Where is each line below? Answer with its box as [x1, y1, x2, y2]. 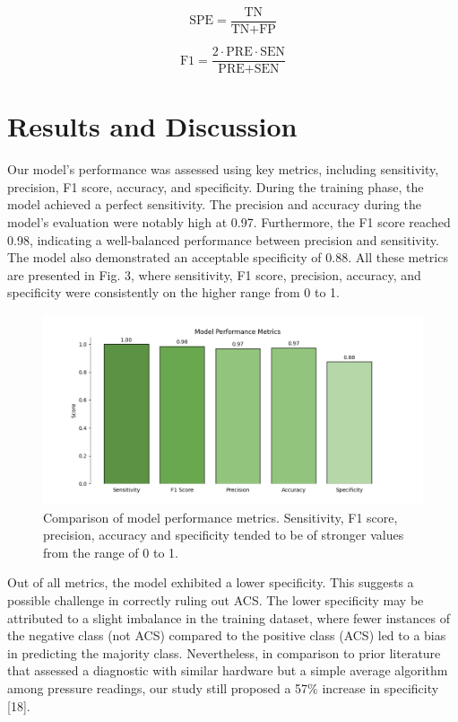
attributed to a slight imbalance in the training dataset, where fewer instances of [7, 608, 450, 627]
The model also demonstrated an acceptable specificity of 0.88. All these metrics [7, 248, 448, 267]
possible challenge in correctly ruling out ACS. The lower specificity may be [7, 590, 424, 609]
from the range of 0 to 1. [43, 542, 178, 561]
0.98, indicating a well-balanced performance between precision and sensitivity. [7, 230, 439, 249]
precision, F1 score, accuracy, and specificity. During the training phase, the [7, 177, 424, 196]
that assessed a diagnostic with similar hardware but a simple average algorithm [7, 661, 448, 680]
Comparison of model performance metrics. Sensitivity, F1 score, [43, 507, 398, 526]
